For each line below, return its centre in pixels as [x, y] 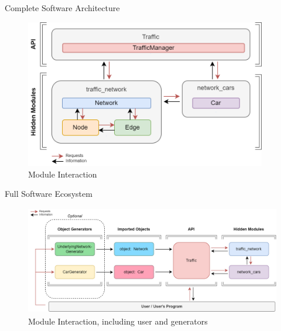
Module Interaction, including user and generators [118, 321]
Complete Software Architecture [62, 8]
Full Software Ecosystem [49, 194]
